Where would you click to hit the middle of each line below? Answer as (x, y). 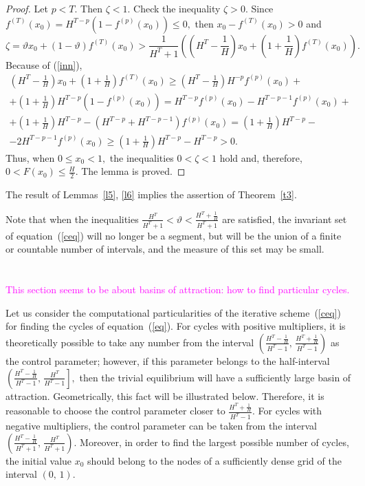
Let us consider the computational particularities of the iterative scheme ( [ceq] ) (173, 312)
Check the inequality (177, 8)
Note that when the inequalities (72, 219)
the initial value (39, 460)
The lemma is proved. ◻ (133, 171)
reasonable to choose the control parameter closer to (115, 411)
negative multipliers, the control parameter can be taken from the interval (161, 426)
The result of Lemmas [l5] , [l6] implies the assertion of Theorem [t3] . (151, 194)
